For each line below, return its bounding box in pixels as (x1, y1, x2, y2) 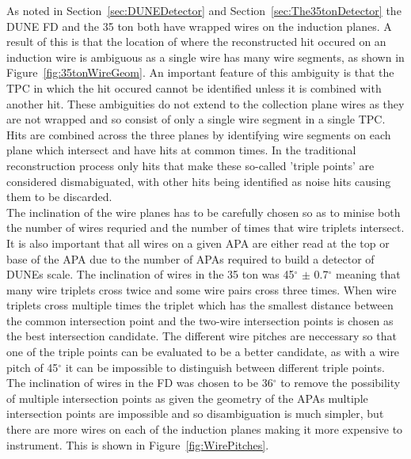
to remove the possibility (280, 374, 401, 391)
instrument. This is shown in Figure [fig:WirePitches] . (6, 436, 269, 453)
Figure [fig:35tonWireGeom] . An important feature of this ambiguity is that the (6, 64, 394, 81)
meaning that (336, 266, 401, 283)
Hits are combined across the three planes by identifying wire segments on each (6, 126, 391, 142)
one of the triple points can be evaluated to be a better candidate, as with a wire (6, 343, 400, 360)
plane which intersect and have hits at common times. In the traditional (6, 142, 356, 158)
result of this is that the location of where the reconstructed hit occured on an (6, 33, 386, 50)
